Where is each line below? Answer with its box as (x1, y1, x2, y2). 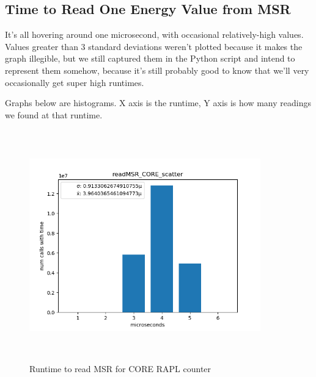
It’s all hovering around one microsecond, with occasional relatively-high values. (5, 28, 304, 41)
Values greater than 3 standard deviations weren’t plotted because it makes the (5, 40, 303, 52)
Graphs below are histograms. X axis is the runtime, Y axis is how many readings (5, 96, 311, 109)
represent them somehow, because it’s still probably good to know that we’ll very (5, 63, 309, 76)
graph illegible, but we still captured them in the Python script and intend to (5, 52, 295, 65)
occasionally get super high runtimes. (5, 76, 144, 88)
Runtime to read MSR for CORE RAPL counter (29, 362, 211, 375)
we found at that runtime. (5, 108, 103, 121)
